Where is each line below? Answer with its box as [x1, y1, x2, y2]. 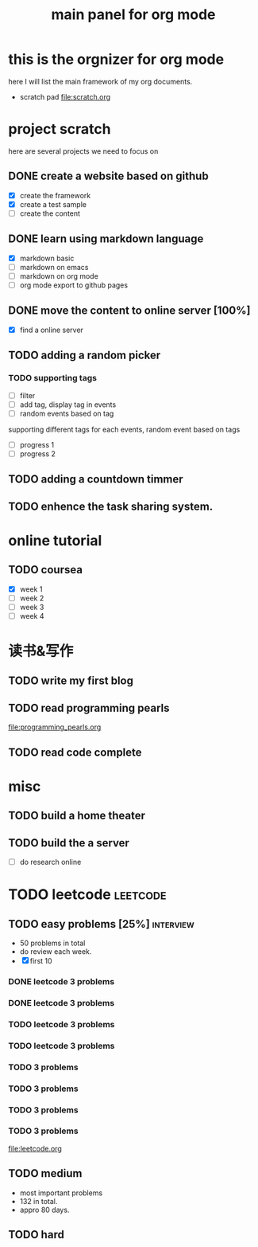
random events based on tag [19, 408, 114, 418]
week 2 [19, 593, 44, 603]
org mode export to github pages [19, 280, 129, 290]
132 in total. [19, 1196, 58, 1206]
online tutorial [8, 531, 102, 549]
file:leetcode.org [8, 1143, 62, 1153]
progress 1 [19, 440, 54, 449]
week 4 [19, 611, 44, 620]
